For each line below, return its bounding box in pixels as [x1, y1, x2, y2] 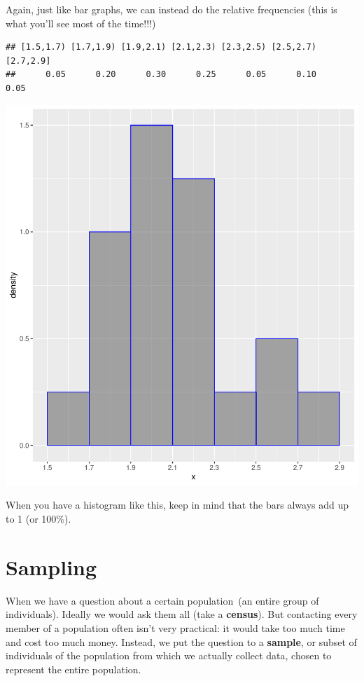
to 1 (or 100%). [6, 511, 71, 525]
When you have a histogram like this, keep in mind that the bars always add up [6, 497, 349, 512]
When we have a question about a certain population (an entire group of [6, 593, 319, 607]
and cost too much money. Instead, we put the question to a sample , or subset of [6, 634, 357, 649]
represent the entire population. [6, 661, 141, 676]
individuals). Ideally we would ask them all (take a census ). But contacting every [6, 607, 358, 621]
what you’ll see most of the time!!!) [6, 15, 156, 30]
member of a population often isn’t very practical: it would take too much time [6, 620, 345, 635]
